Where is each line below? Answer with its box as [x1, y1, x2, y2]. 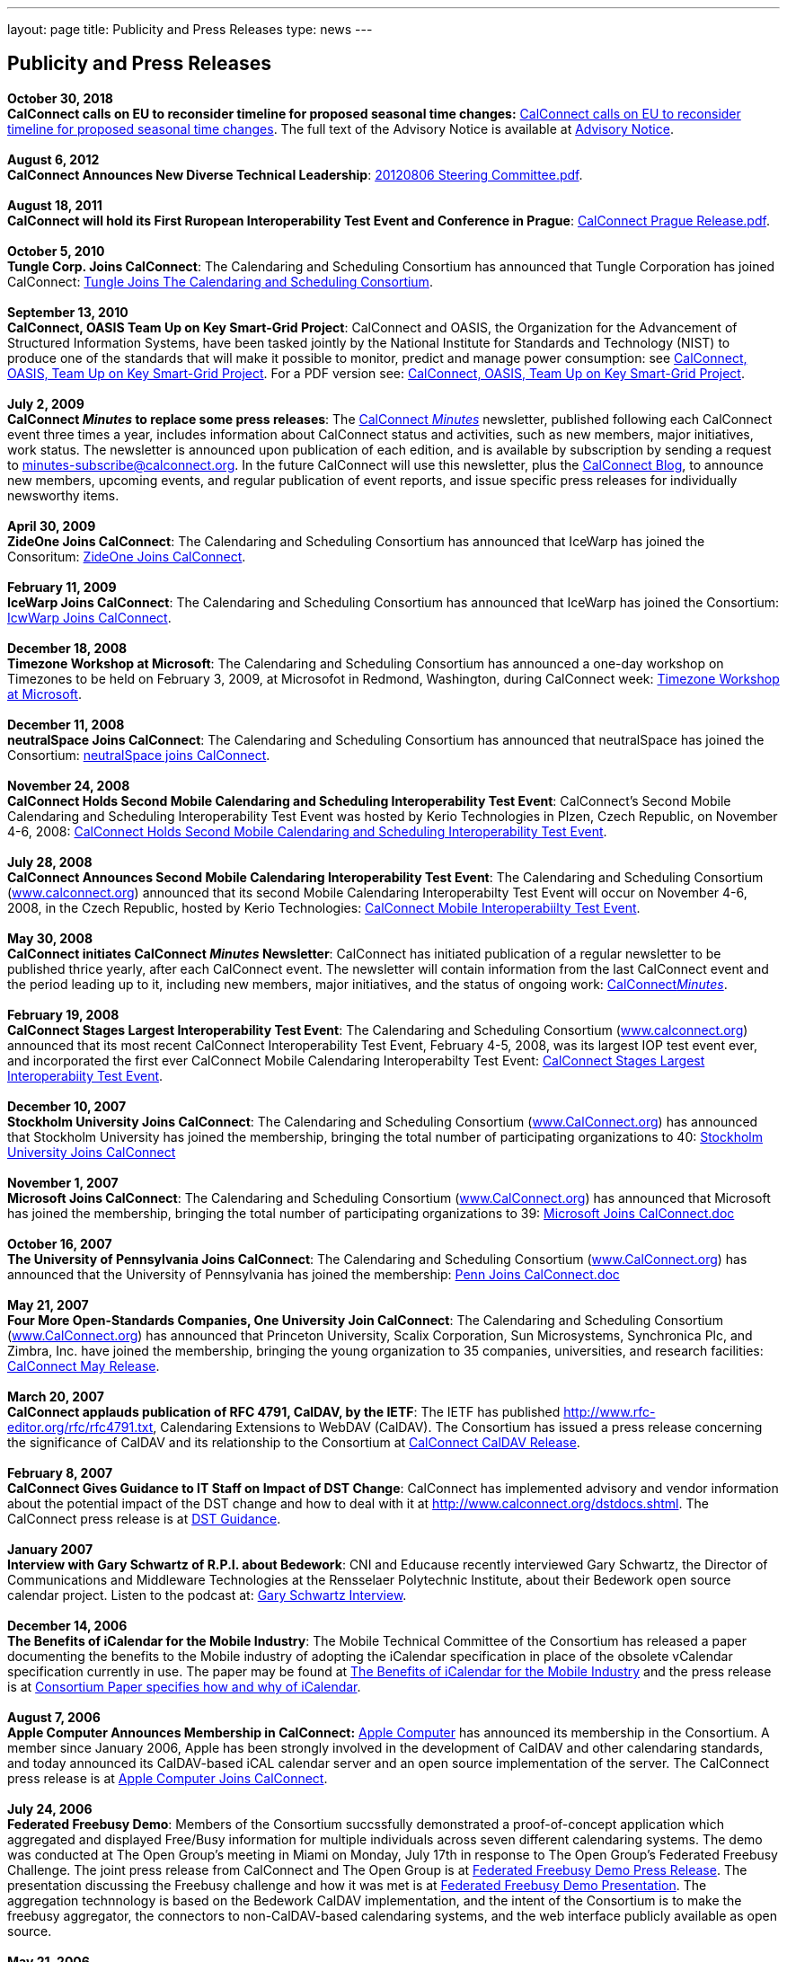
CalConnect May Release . [7, 1357, 160, 1374]
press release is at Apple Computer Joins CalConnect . [7, 1770, 328, 1786]
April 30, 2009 [7, 517, 96, 534]
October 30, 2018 [7, 90, 113, 106]
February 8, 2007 [7, 1464, 113, 1480]
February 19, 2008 [7, 1006, 119, 1022]
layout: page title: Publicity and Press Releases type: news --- [7, 22, 373, 37]
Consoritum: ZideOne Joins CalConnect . [7, 548, 246, 564]
